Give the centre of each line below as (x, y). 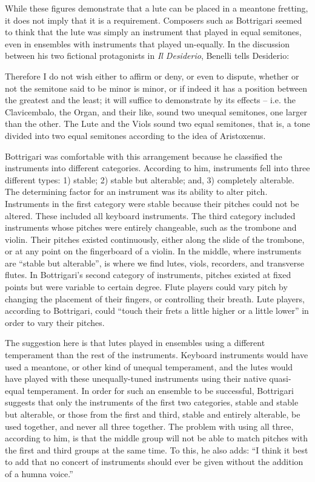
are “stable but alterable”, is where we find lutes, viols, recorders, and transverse (154, 263)
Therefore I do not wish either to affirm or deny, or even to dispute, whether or (152, 76)
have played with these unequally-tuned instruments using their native (136, 378)
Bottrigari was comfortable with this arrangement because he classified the (144, 156)
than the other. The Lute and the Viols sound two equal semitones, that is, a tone (157, 124)
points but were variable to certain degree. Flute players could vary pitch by (146, 287)
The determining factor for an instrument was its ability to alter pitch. (136, 192)
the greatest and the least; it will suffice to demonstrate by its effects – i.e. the (150, 100)
